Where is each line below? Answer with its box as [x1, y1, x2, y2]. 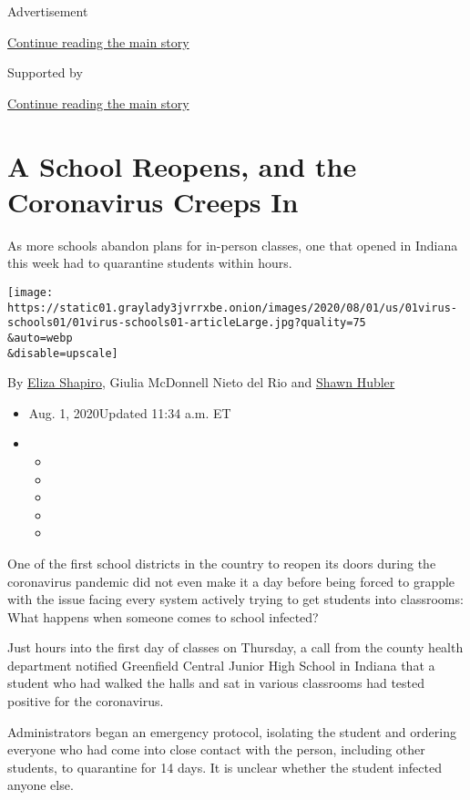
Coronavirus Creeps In [7, 182, 299, 220]
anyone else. [7, 775, 74, 795]
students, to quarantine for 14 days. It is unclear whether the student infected [7, 757, 442, 776]
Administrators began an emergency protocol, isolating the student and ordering [7, 722, 456, 741]
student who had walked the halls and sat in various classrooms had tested [7, 673, 425, 692]
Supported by [7, 63, 83, 82]
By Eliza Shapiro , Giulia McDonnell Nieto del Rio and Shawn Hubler [7, 373, 395, 392]
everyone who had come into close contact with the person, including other [7, 740, 425, 759]
